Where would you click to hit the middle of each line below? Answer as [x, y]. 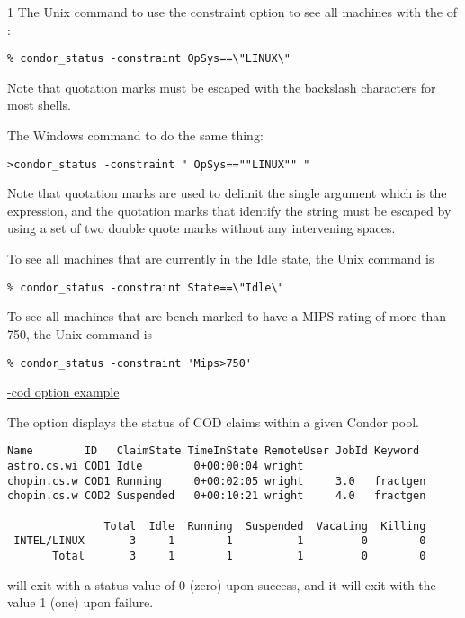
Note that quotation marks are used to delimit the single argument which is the [227, 193]
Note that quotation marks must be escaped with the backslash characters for [222, 87]
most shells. [39, 105]
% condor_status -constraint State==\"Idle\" [146, 287]
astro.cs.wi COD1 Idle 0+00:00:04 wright [156, 466]
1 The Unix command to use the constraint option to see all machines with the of [232, 12]
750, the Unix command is [80, 333]
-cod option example [63, 392]
